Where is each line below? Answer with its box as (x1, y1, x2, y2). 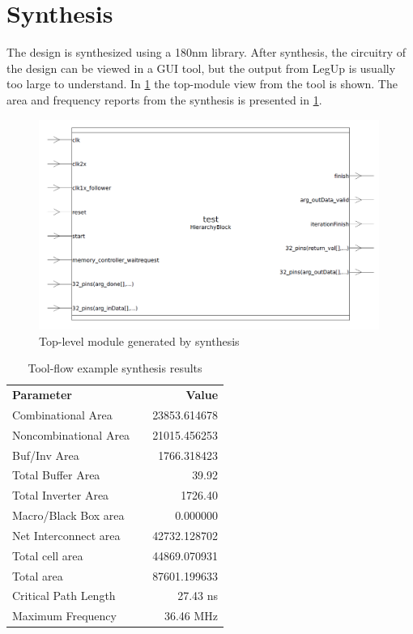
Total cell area (12, 547, 83, 564)
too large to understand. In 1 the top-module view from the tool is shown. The (6, 75, 398, 92)
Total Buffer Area (12, 466, 100, 483)
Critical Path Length (12, 587, 116, 604)
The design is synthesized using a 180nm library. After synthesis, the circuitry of (6, 44, 407, 61)
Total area (12, 567, 63, 584)
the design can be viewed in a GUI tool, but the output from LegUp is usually (6, 59, 396, 76)
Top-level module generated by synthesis (39, 332, 240, 349)
